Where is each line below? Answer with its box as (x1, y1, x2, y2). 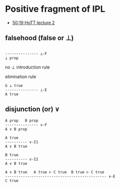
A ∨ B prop (5, 127, 28, 132)
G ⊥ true (5, 83, 23, 88)
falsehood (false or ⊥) (5, 34, 74, 42)
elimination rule (5, 74, 36, 80)
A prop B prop (5, 118, 38, 123)
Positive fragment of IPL (5, 3, 106, 15)
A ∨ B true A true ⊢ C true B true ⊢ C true (5, 169, 105, 175)
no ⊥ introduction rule (5, 64, 50, 70)
